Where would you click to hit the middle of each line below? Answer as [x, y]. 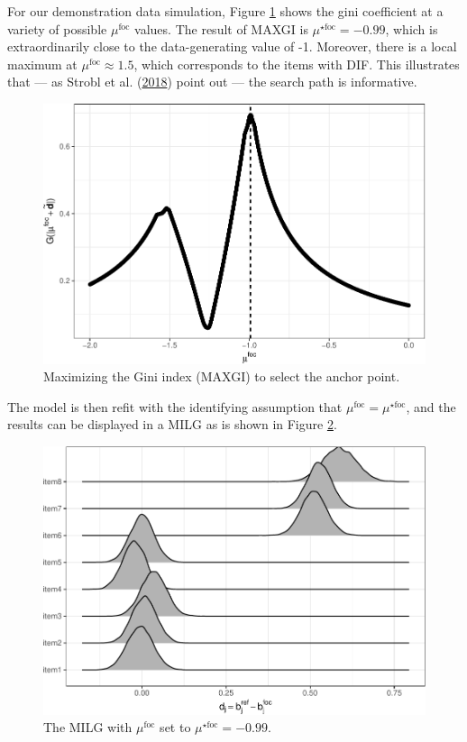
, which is [412, 28]
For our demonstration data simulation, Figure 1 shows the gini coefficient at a [225, 11]
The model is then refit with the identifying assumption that [175, 406]
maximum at [42, 64]
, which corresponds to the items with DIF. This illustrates [297, 64]
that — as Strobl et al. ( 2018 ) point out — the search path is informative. [212, 82]
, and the [431, 406]
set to [175, 727]
